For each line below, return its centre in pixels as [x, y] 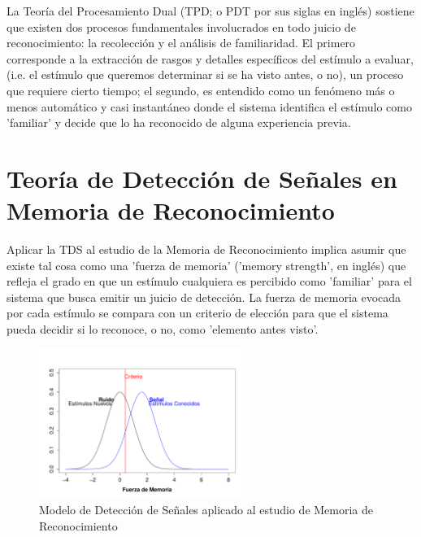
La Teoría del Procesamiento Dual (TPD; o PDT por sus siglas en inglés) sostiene [210, 11]
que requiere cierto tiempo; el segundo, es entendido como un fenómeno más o [201, 90]
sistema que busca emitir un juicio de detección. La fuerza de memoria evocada [204, 297]
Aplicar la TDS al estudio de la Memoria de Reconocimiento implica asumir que [206, 249]
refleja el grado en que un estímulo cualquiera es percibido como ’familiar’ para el [209, 281]
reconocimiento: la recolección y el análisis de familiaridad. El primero [181, 43]
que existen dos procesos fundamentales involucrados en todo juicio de [181, 26]
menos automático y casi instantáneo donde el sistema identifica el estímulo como [209, 106]
